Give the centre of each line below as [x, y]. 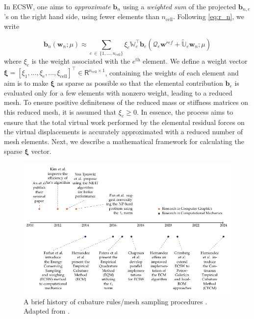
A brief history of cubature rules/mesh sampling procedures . [115, 301]
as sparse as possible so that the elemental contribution [140, 83]
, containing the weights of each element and [172, 72]
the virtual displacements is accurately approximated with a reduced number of [123, 132]
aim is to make [26, 83]
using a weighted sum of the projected [179, 6]
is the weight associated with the [81, 61]
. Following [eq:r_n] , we [208, 16]
